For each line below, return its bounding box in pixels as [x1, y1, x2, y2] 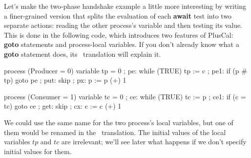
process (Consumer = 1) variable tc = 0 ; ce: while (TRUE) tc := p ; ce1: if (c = [4, 91, 246, 101]
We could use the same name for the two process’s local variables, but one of [4, 117, 233, 127]
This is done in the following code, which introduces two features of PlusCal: [4, 29, 233, 40]
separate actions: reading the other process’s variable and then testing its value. [4, 20, 242, 30]
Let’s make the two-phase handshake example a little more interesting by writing [4, 1, 247, 11]
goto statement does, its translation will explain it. [4, 48, 161, 59]
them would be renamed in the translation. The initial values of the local [4, 127, 226, 137]
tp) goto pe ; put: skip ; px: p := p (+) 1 [4, 75, 126, 85]
